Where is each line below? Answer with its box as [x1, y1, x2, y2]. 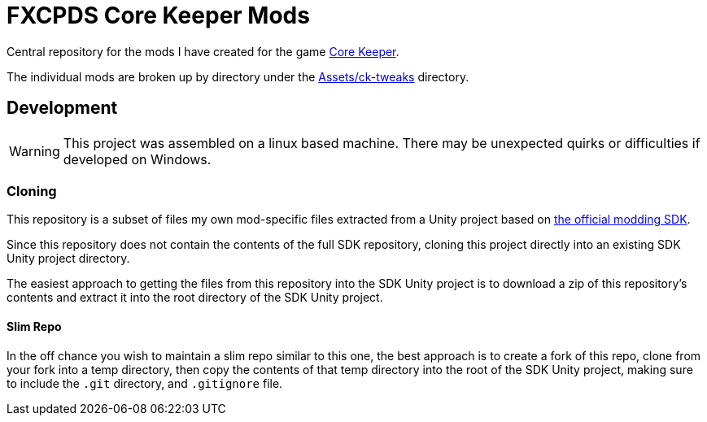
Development [7, 98, 118, 119]
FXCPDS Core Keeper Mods [7, 2, 310, 29]
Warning [9, 142, 60, 159]
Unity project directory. [7, 251, 130, 266]
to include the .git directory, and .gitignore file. [7, 376, 283, 390]
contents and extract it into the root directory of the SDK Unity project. [7, 290, 383, 305]
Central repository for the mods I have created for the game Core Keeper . [7, 44, 399, 59]
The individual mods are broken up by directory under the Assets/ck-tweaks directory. [7, 69, 469, 84]
